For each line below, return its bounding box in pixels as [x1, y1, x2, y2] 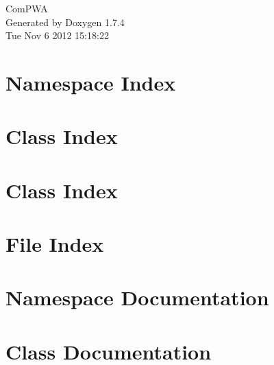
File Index [5, 230, 104, 258]
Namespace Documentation [5, 283, 269, 311]
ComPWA [5, 1, 48, 15]
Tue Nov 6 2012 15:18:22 [5, 28, 109, 43]
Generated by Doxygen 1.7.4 [5, 14, 125, 29]
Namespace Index [5, 68, 176, 96]
